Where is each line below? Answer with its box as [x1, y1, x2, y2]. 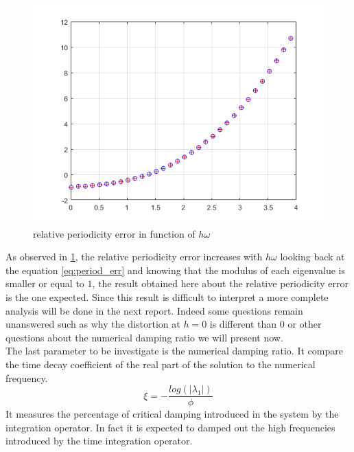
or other [287, 317, 322, 331]
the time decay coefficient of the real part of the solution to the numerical [5, 357, 316, 371]
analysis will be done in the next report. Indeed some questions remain [5, 303, 303, 317]
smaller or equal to [5, 276, 84, 291]
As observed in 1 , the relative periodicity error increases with [5, 249, 263, 264]
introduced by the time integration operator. [5, 433, 193, 448]
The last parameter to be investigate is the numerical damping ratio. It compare [5, 343, 343, 358]
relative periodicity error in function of [33, 226, 196, 240]
